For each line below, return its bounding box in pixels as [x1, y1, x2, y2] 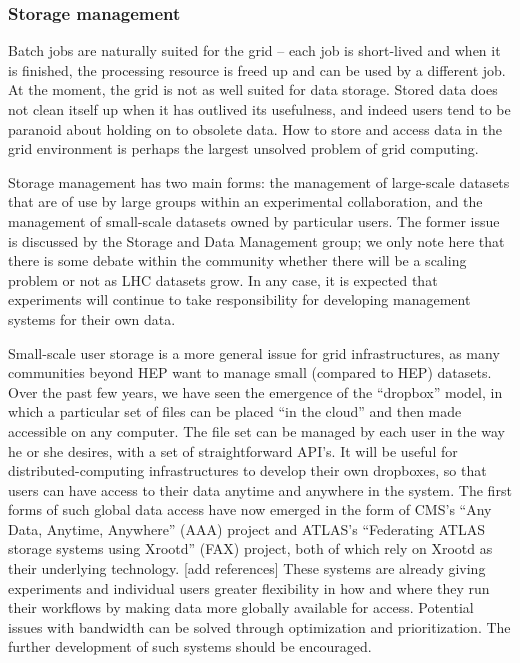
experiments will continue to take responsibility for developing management [8, 289, 471, 310]
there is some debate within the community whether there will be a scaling [8, 250, 467, 271]
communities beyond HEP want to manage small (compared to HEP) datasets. [8, 362, 492, 383]
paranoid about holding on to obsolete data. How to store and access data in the [8, 118, 502, 139]
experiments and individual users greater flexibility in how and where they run [8, 577, 490, 598]
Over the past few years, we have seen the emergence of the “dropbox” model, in [8, 381, 503, 402]
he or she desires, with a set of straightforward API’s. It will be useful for [8, 440, 458, 461]
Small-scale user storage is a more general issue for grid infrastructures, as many [8, 342, 500, 363]
